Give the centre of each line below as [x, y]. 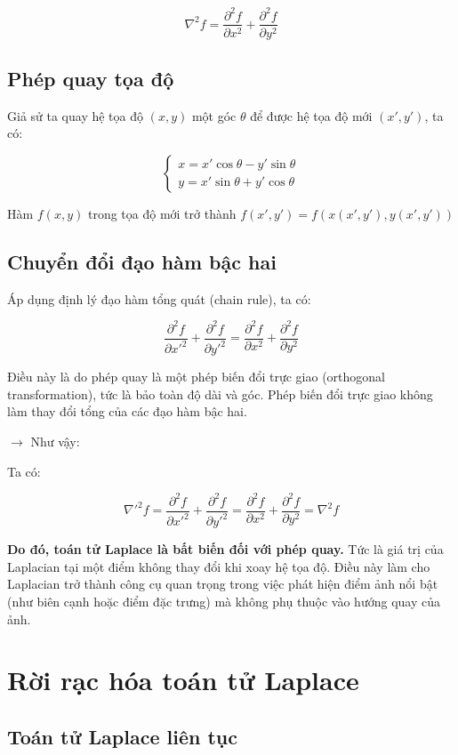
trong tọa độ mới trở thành [162, 213]
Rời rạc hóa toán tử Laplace [183, 680]
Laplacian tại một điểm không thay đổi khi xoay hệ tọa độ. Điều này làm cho [219, 566]
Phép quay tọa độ [91, 78]
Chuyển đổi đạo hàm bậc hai [142, 261]
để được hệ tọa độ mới [311, 115]
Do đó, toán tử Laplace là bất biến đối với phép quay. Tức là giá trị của [225, 549]
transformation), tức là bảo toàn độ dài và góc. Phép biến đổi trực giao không [220, 394]
